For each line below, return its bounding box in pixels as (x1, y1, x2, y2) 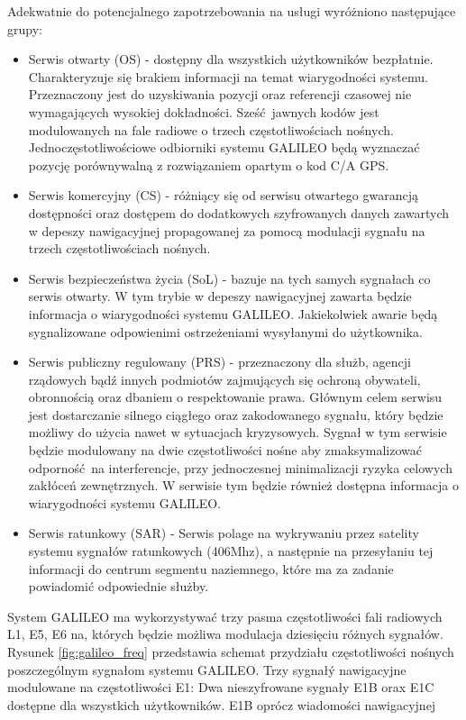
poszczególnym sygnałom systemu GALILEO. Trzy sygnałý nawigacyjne (7, 660, 407, 679)
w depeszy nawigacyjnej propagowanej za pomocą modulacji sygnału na (28, 221, 425, 240)
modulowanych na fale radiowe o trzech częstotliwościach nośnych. (28, 120, 394, 139)
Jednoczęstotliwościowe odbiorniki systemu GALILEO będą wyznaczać (28, 138, 420, 157)
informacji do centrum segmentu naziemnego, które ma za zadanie (28, 559, 394, 578)
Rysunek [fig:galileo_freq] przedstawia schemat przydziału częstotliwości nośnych (7, 643, 454, 661)
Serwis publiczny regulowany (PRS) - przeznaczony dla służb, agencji (28, 352, 411, 371)
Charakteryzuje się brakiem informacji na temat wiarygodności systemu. (28, 67, 428, 86)
